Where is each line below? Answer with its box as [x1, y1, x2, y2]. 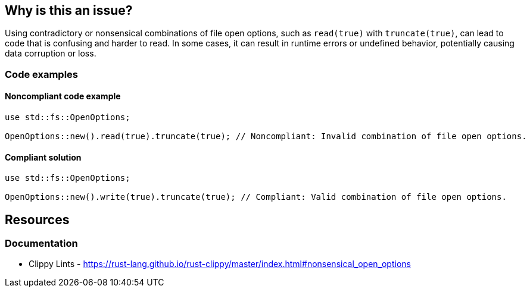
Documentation [5, 237, 78, 250]
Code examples [5, 68, 79, 80]
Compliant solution [5, 152, 82, 162]
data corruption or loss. [5, 48, 96, 59]
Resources [5, 212, 70, 227]
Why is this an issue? [5, 3, 133, 18]
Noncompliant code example [5, 91, 121, 102]
